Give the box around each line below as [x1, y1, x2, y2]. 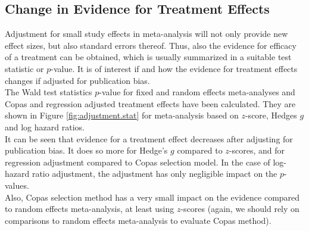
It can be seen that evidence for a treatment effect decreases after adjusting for [5, 132, 293, 145]
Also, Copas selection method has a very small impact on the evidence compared [5, 191, 300, 203]
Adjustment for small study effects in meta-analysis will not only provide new [5, 27, 288, 40]
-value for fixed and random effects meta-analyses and [99, 86, 295, 98]
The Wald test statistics [5, 86, 92, 98]
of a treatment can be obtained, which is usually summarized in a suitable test [5, 51, 292, 63]
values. [5, 179, 29, 191]
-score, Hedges [245, 109, 297, 121]
